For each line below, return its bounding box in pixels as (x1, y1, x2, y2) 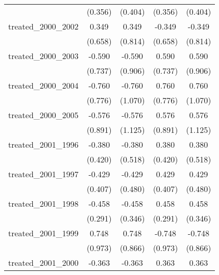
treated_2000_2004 (8, 79, 79, 91)
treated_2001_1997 (8, 168, 79, 180)
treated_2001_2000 (8, 257, 79, 268)
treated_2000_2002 (8, 20, 79, 32)
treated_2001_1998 (8, 198, 79, 209)
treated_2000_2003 (8, 50, 79, 62)
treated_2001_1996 (8, 139, 79, 150)
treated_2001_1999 (8, 227, 79, 239)
